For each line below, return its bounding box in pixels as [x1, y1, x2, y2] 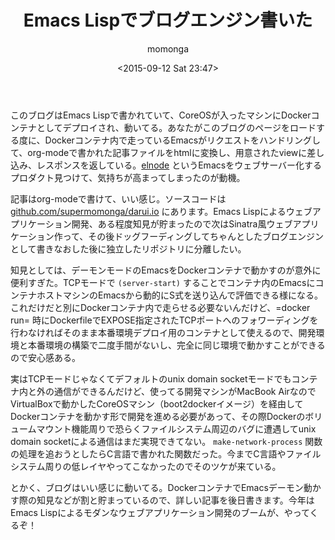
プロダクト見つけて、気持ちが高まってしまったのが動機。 [10, 171, 246, 183]
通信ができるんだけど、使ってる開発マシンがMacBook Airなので [53, 385, 317, 397]
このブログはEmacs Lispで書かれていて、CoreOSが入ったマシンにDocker [10, 109, 312, 121]
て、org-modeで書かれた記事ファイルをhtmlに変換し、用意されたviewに [10, 146, 308, 158]
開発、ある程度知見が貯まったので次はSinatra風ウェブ [71, 217, 293, 230]
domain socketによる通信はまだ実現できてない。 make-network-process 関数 [10, 435, 323, 447]
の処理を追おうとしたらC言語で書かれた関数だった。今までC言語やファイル [10, 447, 322, 460]
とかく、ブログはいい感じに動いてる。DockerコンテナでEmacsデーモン [10, 481, 304, 493]
